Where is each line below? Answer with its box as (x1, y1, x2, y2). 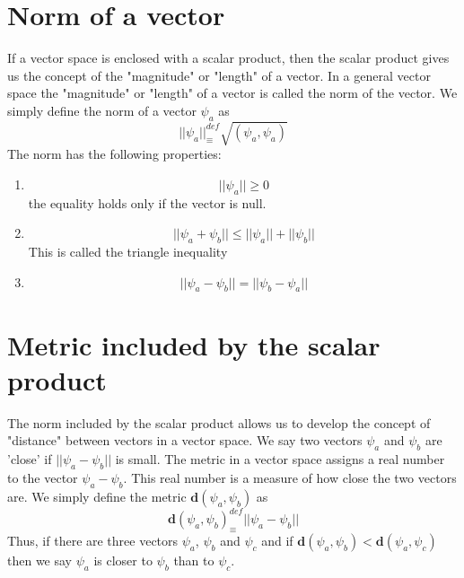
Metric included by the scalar (7, 326, 381, 363)
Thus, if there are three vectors (7, 531, 179, 550)
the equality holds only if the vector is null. (28, 193, 267, 212)
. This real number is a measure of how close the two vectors (123, 468, 457, 486)
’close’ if (7, 450, 52, 469)
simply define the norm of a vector (7, 101, 197, 119)
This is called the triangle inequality (28, 242, 228, 261)
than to (173, 551, 214, 570)
